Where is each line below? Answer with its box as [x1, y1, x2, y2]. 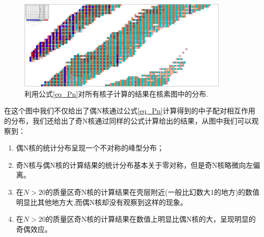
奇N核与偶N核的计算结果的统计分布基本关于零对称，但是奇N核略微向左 [16, 159, 253, 170]
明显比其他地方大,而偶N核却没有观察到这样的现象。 [16, 196, 188, 207]
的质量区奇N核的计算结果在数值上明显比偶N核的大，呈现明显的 [45, 214, 256, 224]
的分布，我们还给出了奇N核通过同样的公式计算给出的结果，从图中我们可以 [4, 115, 252, 126]
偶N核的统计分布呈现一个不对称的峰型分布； [16, 142, 164, 153]
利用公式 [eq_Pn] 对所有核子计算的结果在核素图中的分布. [24, 88, 209, 99]
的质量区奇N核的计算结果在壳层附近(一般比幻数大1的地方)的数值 [45, 187, 260, 197]
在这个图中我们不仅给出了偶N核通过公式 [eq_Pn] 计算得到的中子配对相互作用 [4, 105, 255, 116]
